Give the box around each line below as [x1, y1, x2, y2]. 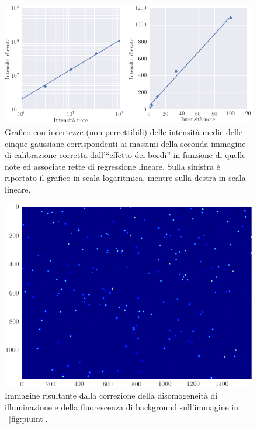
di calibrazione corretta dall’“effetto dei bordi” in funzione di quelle [5, 149, 246, 161]
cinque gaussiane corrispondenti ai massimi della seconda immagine [5, 137, 246, 149]
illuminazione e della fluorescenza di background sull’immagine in [5, 401, 239, 413]
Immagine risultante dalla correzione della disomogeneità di [5, 389, 218, 401]
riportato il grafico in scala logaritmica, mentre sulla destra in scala [5, 171, 246, 184]
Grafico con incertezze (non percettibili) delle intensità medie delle [5, 126, 243, 138]
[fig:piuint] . [9, 412, 48, 424]
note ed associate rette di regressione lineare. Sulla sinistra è [5, 160, 220, 172]
